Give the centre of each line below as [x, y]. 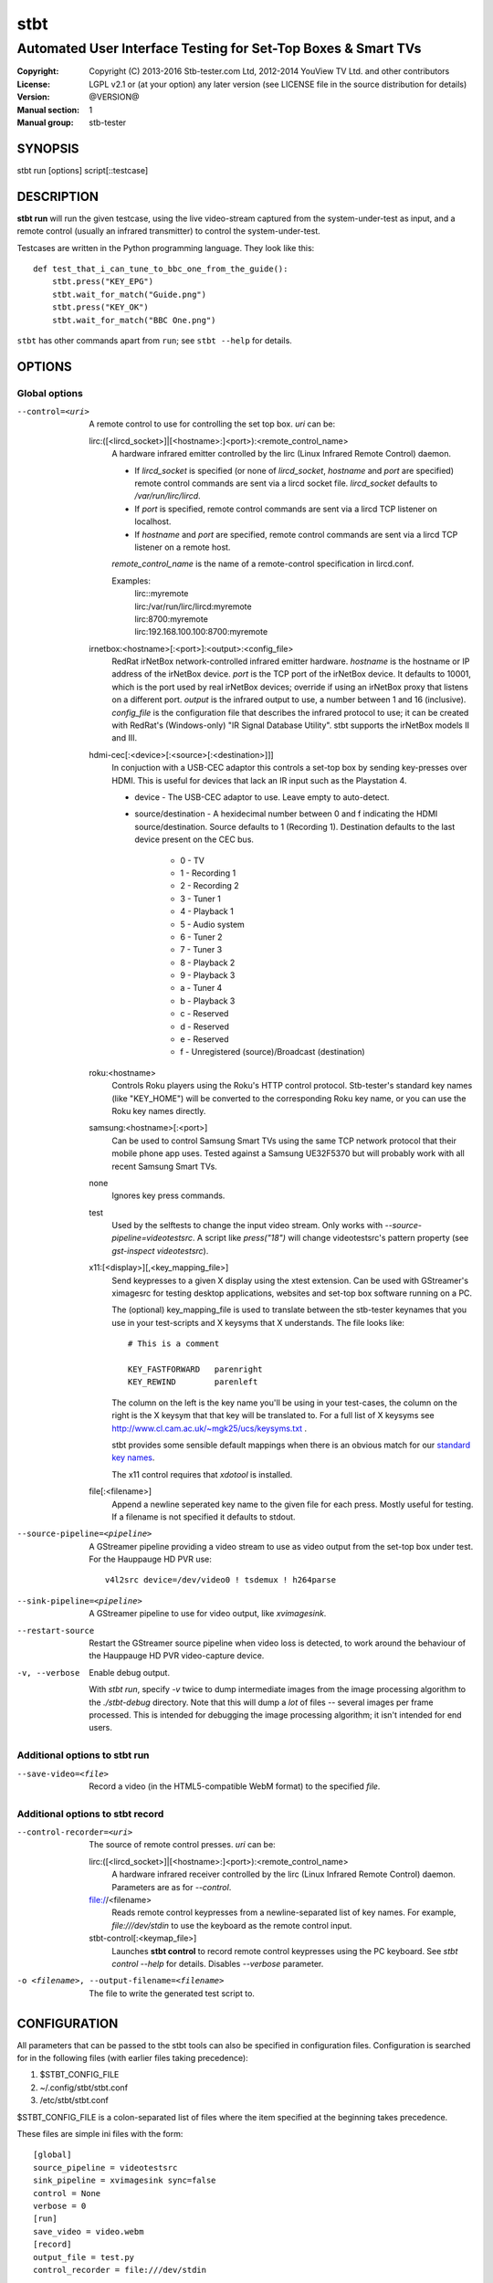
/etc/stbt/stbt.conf [74, 2100]
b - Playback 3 [208, 1001]
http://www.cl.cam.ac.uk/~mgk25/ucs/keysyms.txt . [210, 1428]
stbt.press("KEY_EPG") [103, 282]
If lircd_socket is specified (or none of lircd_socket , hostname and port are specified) [294, 470]
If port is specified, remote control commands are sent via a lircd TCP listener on [286, 509]
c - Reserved [205, 1014]
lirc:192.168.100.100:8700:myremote [201, 632]
